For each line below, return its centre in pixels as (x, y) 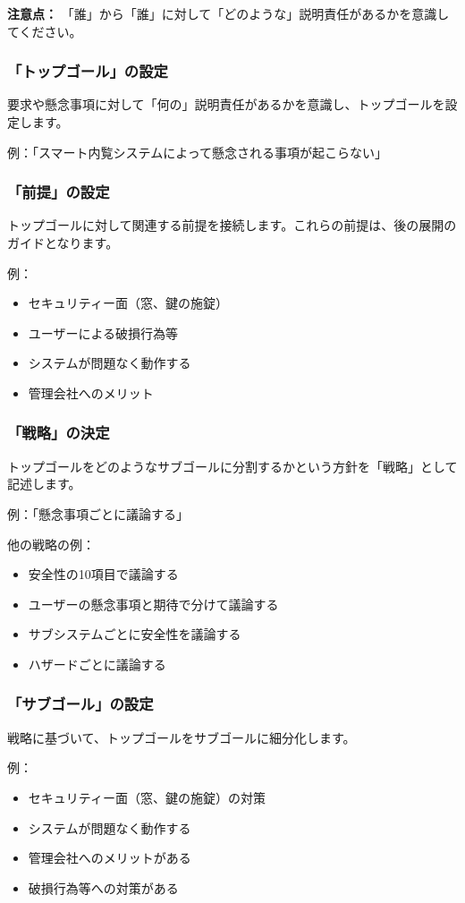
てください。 (45, 31)
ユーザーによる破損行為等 (103, 332)
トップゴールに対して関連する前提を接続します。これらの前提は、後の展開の (232, 225)
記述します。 (44, 484)
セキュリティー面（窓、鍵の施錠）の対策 (147, 797)
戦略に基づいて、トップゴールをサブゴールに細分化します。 (182, 737)
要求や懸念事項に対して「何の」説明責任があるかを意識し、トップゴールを (226, 104)
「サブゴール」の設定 (80, 704)
